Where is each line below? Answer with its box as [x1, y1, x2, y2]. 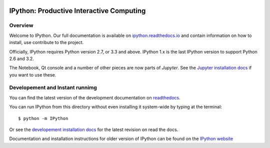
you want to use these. [9, 71, 56, 77]
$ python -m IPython [18, 115, 68, 121]
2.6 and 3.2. [9, 55, 34, 61]
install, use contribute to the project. [9, 39, 84, 45]
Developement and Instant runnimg [9, 84, 97, 91]
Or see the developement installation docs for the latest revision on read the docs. [9, 126, 178, 132]
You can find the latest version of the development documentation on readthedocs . [9, 94, 181, 100]
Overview [9, 22, 33, 29]
